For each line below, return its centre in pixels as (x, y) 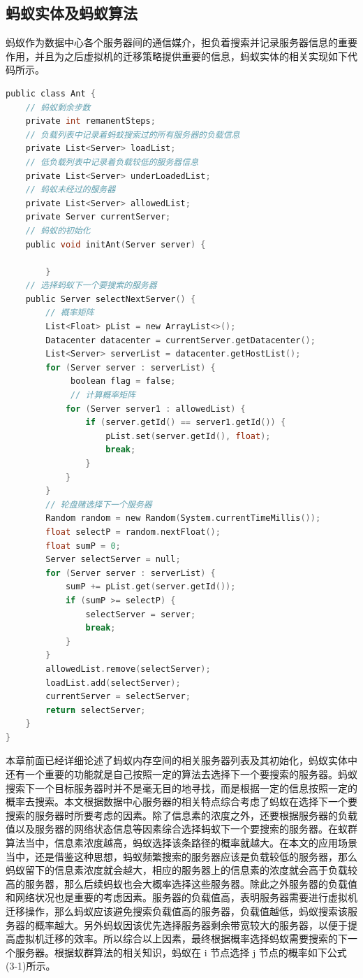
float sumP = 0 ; (83, 546)
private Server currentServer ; (98, 217)
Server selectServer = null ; (113, 560)
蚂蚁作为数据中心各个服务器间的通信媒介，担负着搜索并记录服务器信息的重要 (181, 42)
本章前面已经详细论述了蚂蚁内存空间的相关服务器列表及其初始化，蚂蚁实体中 (181, 760)
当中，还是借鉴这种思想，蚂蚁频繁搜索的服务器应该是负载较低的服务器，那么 (181, 856)
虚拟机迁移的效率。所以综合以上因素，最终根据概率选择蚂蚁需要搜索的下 (181, 939)
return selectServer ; (96, 710)
